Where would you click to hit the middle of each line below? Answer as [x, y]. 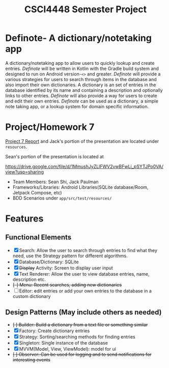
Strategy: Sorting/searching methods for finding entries [77, 337]
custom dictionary [32, 296]
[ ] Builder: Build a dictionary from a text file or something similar [80, 325]
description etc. [29, 279]
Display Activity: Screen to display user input [66, 268]
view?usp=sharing [25, 171]
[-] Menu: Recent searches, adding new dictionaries [67, 285]
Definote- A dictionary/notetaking [78, 38]
